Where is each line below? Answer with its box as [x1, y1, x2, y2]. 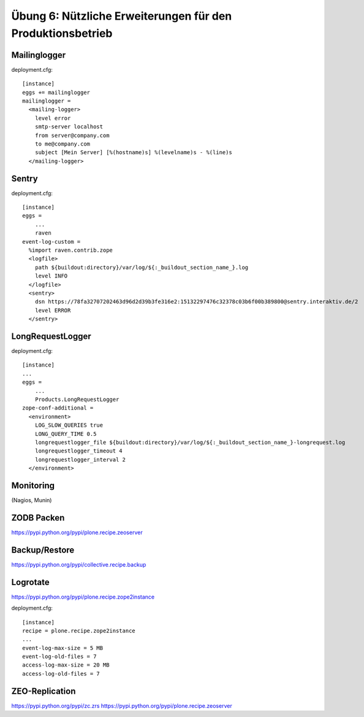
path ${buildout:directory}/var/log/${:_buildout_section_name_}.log [34, 264, 249, 271]
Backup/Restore [11, 545, 75, 555]
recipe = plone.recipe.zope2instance [22, 627, 136, 634]
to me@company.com [34, 140, 91, 147]
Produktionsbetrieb [11, 26, 113, 40]
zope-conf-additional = [22, 405, 94, 411]
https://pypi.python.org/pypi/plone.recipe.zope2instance [11, 593, 155, 600]
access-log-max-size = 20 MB [22, 662, 110, 669]
